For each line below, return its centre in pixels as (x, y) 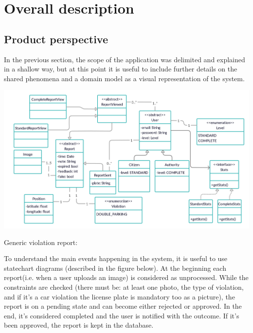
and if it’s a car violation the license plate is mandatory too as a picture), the (119, 296)
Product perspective (56, 39)
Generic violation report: (41, 242)
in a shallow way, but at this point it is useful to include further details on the (121, 69)
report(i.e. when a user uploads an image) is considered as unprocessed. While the (126, 277)
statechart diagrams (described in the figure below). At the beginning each (115, 268)
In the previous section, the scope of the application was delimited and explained (125, 59)
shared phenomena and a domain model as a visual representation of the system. (124, 78)
